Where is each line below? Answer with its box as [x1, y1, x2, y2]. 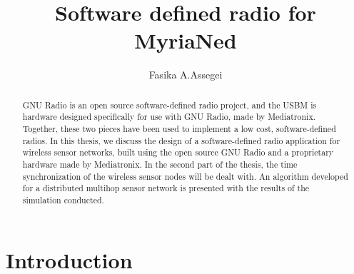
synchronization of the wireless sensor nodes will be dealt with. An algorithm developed [22, 170, 348, 182]
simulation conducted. [22, 193, 104, 205]
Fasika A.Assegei [148, 67, 223, 82]
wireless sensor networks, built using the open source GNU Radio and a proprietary [22, 146, 334, 158]
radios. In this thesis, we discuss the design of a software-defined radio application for [22, 134, 340, 146]
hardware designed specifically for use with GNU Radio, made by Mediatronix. [22, 111, 315, 123]
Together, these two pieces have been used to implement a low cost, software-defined [22, 123, 336, 135]
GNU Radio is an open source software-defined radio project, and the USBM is [22, 98, 317, 111]
